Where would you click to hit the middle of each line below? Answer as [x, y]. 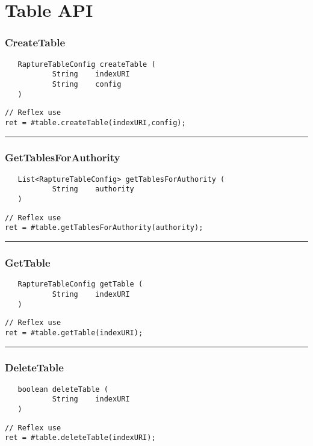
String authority [93, 189]
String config [87, 84]
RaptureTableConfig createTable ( [87, 64]
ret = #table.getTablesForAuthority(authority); [104, 228]
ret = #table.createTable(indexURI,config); [95, 122]
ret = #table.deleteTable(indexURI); [80, 438]
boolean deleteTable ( [63, 389]
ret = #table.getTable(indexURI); [74, 333]
